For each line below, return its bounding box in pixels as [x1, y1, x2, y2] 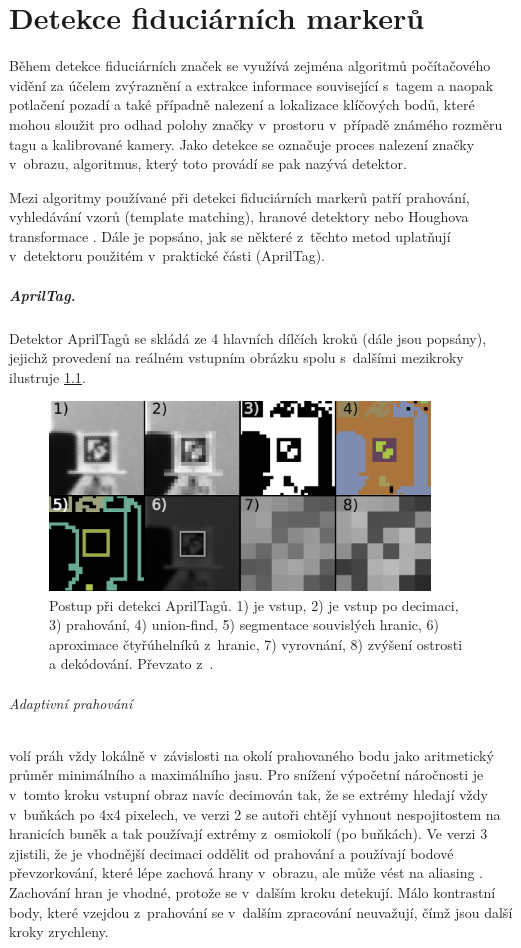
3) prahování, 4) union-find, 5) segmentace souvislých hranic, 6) [49, 614, 439, 635]
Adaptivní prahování [9, 692, 133, 713]
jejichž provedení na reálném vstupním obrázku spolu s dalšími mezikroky [9, 347, 464, 368]
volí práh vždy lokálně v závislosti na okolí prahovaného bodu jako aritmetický [9, 744, 494, 765]
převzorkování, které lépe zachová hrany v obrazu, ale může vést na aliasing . [9, 862, 483, 883]
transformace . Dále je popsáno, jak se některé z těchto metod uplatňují [9, 225, 451, 246]
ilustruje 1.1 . [9, 366, 86, 387]
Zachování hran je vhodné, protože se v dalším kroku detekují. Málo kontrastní [9, 882, 496, 902]
